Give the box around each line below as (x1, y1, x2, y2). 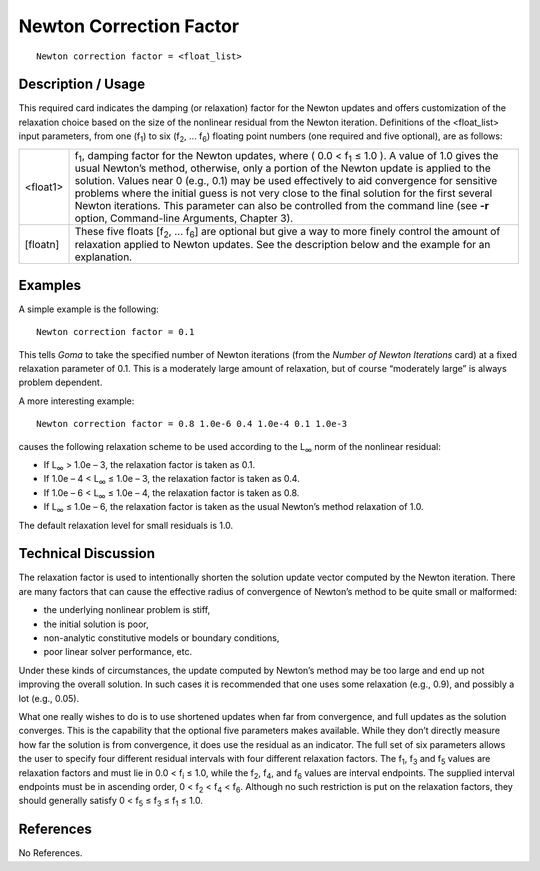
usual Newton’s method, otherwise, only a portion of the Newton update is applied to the (74, 161, 491, 175)
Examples (18, 276, 82, 294)
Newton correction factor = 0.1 (36, 326, 195, 338)
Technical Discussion (18, 545, 155, 562)
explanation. (74, 250, 133, 264)
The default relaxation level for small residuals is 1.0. (18, 519, 234, 531)
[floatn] (24, 237, 60, 251)
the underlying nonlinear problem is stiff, (43, 604, 211, 616)
